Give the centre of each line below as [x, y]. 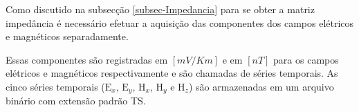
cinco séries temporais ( [55, 86]
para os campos [306, 59]
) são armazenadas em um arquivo [261, 86]
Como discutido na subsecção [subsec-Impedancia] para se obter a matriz [160, 9]
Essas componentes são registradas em [87, 59]
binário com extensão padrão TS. [76, 101]
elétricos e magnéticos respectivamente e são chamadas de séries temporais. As [172, 73]
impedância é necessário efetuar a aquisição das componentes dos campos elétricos [180, 22]
